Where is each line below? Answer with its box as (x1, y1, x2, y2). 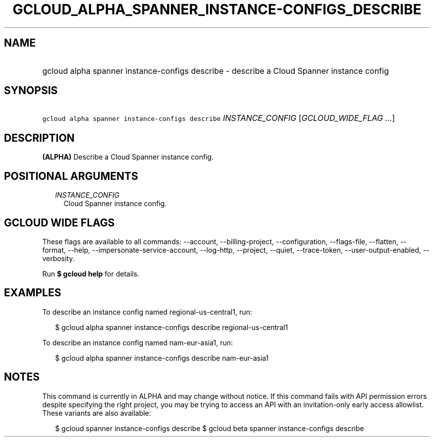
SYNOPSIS (4, 84, 58, 97)
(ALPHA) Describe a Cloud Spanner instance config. (42, 153, 214, 162)
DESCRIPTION (4, 131, 75, 144)
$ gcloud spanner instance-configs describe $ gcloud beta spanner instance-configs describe (55, 424, 364, 433)
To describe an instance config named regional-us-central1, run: (42, 307, 252, 316)
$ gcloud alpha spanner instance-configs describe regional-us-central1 (55, 323, 288, 331)
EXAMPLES (4, 286, 61, 299)
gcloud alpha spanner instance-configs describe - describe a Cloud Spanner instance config (42, 65, 389, 76)
